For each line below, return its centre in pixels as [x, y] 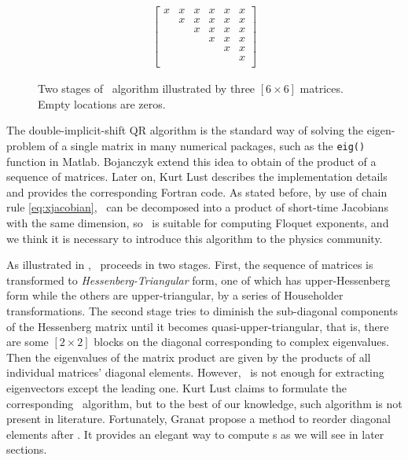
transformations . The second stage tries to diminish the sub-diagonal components [202, 311]
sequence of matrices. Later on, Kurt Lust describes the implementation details [197, 177]
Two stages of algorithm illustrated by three [147, 88]
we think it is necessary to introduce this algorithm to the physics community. [195, 238]
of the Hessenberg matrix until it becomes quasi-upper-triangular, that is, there [198, 326]
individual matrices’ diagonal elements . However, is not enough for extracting [195, 372]
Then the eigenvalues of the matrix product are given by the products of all [189, 357]
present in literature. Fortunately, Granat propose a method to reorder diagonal [198, 419]
